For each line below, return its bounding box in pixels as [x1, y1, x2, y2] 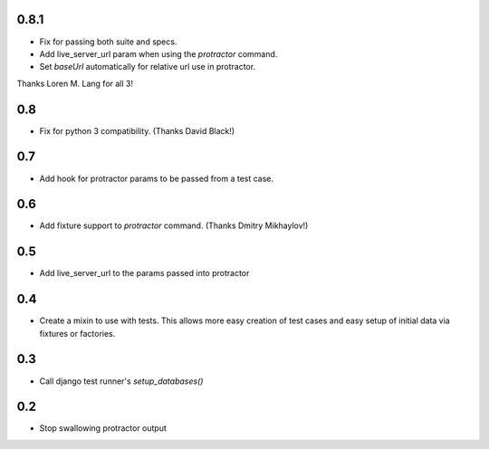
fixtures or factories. [39, 328, 116, 339]
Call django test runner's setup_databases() [39, 376, 204, 387]
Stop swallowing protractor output [39, 423, 168, 434]
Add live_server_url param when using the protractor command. [39, 48, 278, 59]
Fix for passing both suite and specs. [39, 36, 177, 47]
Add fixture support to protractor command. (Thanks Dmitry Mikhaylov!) [39, 220, 309, 231]
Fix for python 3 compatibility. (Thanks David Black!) [39, 125, 235, 136]
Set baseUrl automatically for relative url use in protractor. [39, 62, 256, 72]
